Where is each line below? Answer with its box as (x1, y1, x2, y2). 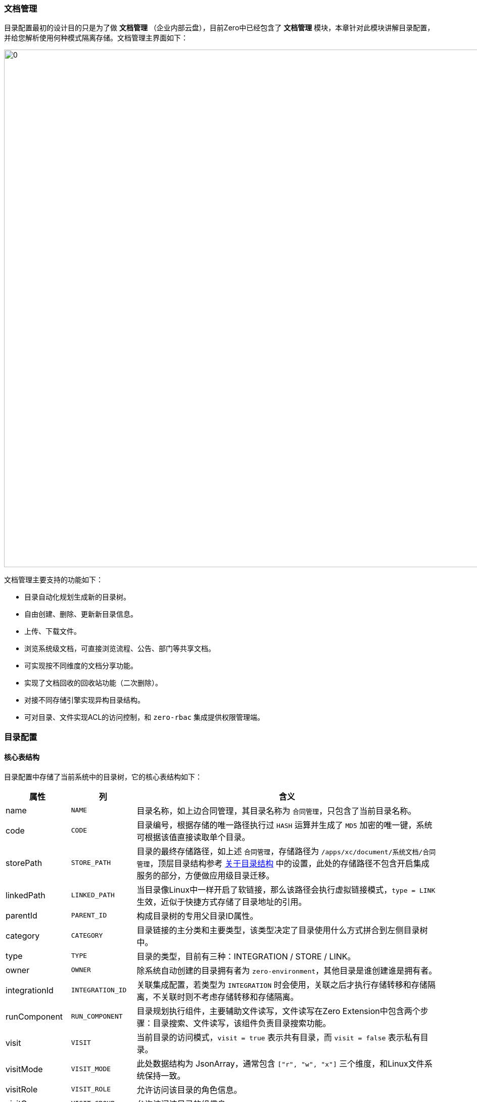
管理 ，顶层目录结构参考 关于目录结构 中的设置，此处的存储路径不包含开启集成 (136, 858, 430, 868)
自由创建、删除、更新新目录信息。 (24, 610, 137, 619)
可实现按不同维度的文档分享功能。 (24, 661, 137, 670)
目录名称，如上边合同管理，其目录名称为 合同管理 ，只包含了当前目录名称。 (136, 805, 416, 816)
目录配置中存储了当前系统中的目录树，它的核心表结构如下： (4, 772, 202, 781)
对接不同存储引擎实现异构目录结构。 (24, 696, 145, 705)
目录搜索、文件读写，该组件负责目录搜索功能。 (153, 1018, 331, 1028)
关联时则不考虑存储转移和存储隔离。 (161, 991, 299, 1002)
